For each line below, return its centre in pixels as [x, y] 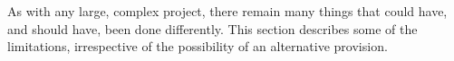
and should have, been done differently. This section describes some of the [213, 28]
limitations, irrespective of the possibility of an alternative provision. [198, 46]
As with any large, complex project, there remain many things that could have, [227, 11]
